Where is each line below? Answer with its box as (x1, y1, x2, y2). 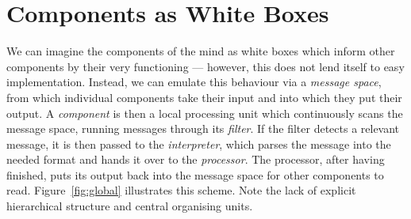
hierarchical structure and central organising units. (6, 198, 253, 214)
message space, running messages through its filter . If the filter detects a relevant (6, 120, 400, 137)
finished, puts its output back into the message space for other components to (6, 166, 384, 183)
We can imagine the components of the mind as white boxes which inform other (6, 43, 395, 59)
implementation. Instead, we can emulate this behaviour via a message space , (6, 74, 382, 90)
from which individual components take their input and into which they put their (6, 89, 402, 105)
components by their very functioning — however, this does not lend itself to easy (6, 58, 405, 74)
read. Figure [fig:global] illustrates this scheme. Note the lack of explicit (6, 182, 356, 198)
